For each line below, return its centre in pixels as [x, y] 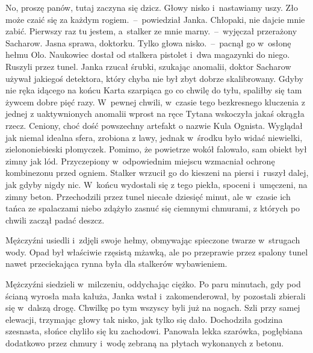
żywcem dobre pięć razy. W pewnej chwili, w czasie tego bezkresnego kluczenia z [155, 102]
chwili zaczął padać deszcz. [55, 220]
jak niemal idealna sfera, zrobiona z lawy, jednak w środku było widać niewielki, [154, 137]
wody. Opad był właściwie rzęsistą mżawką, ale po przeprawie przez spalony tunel [157, 251]
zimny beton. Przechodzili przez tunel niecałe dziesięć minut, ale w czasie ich [148, 196]
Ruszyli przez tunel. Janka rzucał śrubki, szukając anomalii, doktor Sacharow [148, 66]
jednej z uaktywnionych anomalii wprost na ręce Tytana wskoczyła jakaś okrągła [155, 114]
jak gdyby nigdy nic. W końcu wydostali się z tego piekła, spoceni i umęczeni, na [156, 184]
